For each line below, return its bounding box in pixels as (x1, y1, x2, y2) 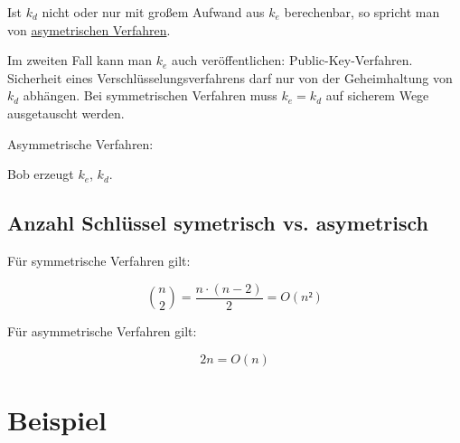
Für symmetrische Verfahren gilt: (7, 250, 191, 269)
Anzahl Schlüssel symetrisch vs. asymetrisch (7, 209, 429, 237)
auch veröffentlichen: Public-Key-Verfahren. (172, 51, 413, 70)
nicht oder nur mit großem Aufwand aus (42, 3, 265, 21)
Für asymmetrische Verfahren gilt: (7, 322, 197, 341)
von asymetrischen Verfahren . (7, 20, 171, 39)
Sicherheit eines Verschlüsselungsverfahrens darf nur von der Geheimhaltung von (7, 68, 453, 87)
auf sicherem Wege (325, 86, 429, 105)
